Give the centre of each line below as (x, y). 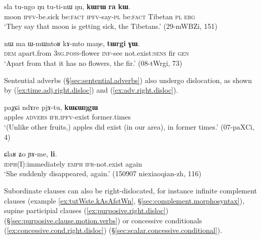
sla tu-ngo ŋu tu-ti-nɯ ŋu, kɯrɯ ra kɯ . (67, 6)
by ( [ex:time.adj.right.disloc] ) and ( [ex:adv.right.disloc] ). (91, 90)
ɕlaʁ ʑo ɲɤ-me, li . (31, 154)
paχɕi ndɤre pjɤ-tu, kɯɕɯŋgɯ (51, 107)
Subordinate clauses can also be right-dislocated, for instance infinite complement (131, 190)
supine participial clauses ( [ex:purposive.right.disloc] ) (86, 210)
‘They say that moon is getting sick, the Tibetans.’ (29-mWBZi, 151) (111, 26)
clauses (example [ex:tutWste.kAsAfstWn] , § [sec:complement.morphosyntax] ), (124, 200)
